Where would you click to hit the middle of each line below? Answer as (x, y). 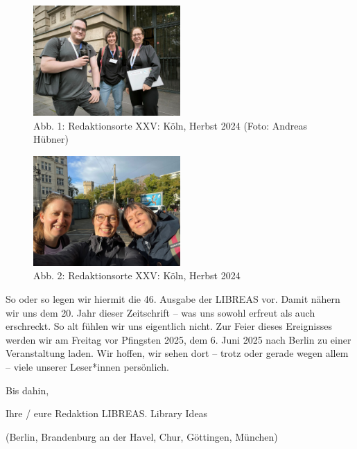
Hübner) (51, 139)
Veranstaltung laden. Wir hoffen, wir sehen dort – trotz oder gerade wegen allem (177, 353)
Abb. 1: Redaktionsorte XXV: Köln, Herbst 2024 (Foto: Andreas (171, 125)
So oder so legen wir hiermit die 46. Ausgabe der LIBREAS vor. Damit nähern (173, 298)
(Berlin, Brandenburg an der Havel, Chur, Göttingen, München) (142, 436)
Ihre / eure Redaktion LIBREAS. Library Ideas (107, 413)
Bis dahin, (27, 390)
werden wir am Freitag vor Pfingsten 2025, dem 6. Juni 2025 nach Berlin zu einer (178, 339)
